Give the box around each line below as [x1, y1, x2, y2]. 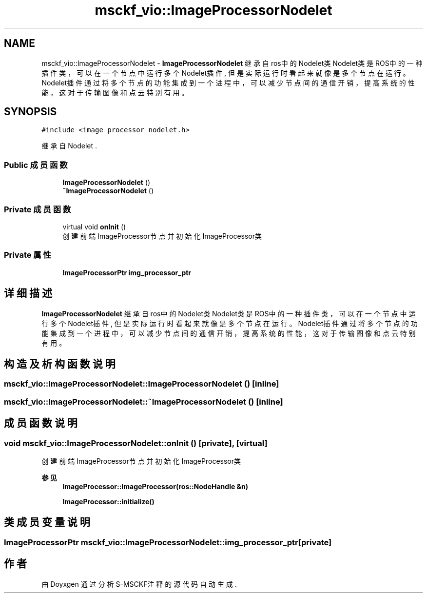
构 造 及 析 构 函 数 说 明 [4, 357, 116, 370]
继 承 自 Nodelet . [41, 142, 97, 150]
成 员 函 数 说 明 [4, 417, 78, 430]
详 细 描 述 [4, 287, 52, 300]
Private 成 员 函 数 [4, 204, 71, 214]
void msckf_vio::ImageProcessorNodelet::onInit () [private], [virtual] [4, 438, 268, 448]
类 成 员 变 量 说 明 [4, 516, 90, 529]
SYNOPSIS [4, 105, 57, 118]
